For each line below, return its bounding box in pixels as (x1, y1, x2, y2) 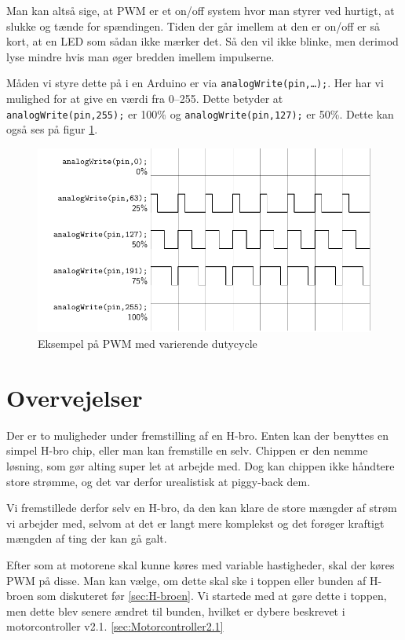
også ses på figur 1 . (6, 121, 98, 137)
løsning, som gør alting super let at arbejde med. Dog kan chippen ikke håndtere (6, 457, 395, 474)
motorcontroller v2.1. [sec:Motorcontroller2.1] (6, 618, 224, 635)
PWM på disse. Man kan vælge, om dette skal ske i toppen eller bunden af (6, 572, 367, 588)
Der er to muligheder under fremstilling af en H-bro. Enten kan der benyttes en (6, 426, 389, 443)
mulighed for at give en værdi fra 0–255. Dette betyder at (6, 90, 283, 107)
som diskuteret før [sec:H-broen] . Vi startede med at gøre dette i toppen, (37, 587, 387, 604)
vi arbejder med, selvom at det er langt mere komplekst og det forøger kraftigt (6, 514, 385, 531)
